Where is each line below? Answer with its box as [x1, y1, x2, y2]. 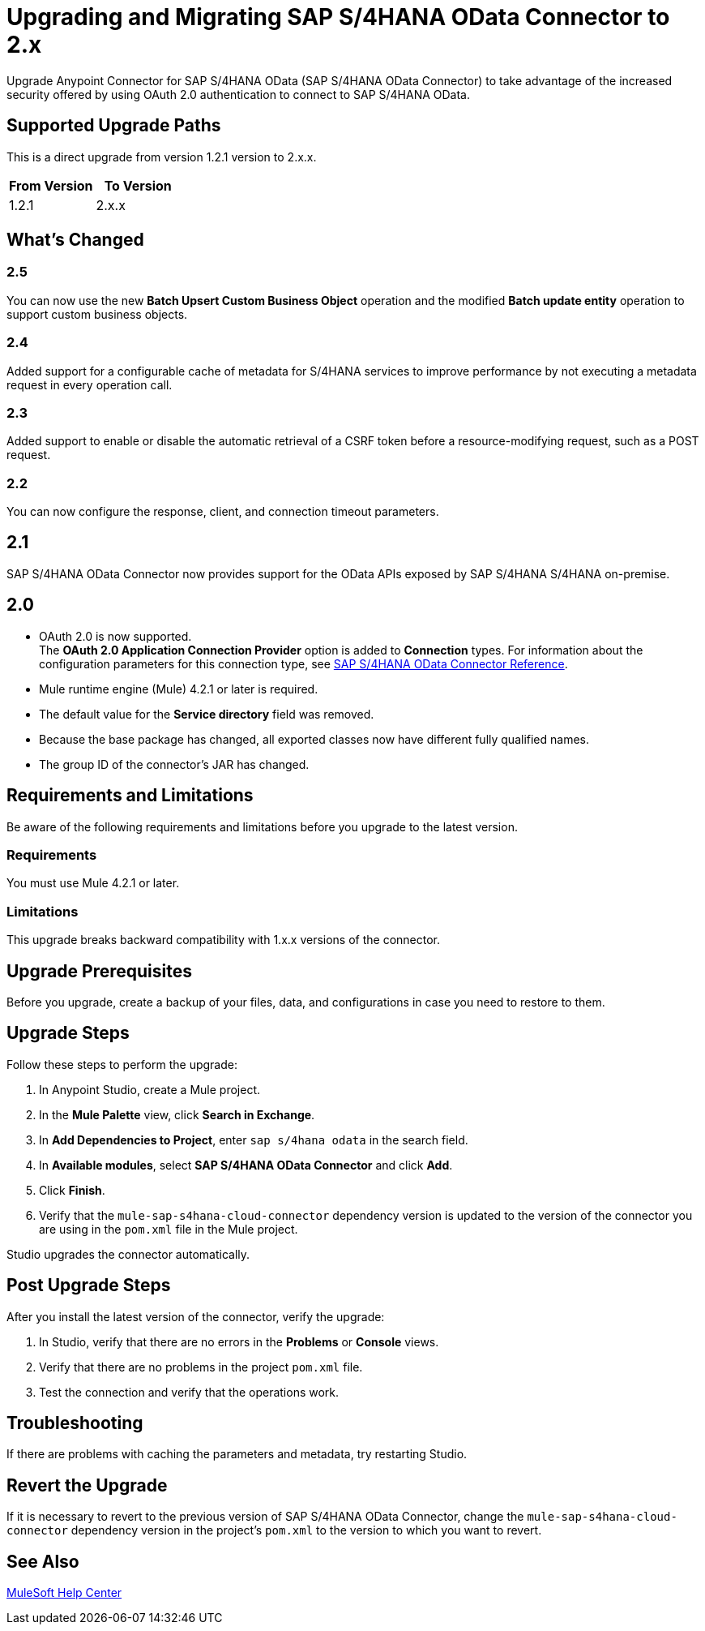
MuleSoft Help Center [6, 1586, 122, 1600]
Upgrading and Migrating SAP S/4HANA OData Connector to [6, 3, 670, 31]
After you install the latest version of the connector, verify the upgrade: [6, 1309, 385, 1324]
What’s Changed [6, 230, 144, 251]
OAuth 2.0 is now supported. [39, 629, 192, 643]
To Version [104, 177, 172, 194]
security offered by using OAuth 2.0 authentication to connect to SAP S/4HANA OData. [6, 87, 471, 101]
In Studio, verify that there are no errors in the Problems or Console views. [39, 1334, 439, 1349]
